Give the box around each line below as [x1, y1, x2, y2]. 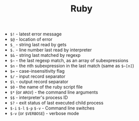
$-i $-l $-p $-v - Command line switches [9, 105, 95, 111]
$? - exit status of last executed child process [9, 100, 103, 106]
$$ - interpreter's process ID [9, 95, 68, 101]
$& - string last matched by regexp [9, 52, 81, 58]
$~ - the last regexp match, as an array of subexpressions [9, 58, 128, 64]
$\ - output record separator [9, 79, 68, 85]
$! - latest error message [9, 31, 62, 37]
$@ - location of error [9, 36, 52, 42]
